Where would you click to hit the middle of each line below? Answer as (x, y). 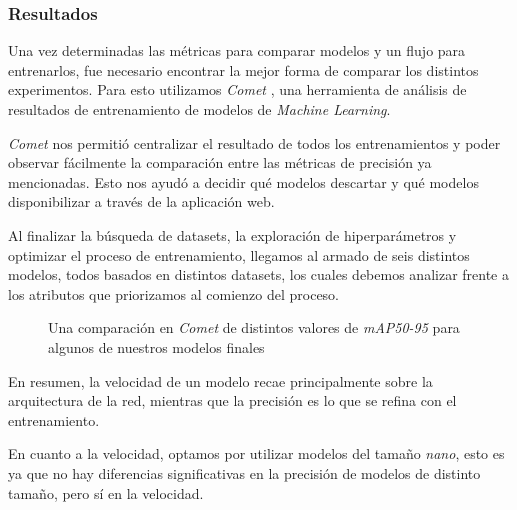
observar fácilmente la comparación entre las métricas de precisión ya (220, 162)
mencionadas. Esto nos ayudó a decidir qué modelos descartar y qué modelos (243, 181)
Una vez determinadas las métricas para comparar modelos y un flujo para (237, 50)
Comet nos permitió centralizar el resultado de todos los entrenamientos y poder (254, 142)
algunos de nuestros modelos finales (156, 346)
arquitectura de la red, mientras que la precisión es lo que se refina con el (232, 400)
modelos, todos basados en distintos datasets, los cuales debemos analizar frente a (258, 274)
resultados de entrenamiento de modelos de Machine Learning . (199, 109)
